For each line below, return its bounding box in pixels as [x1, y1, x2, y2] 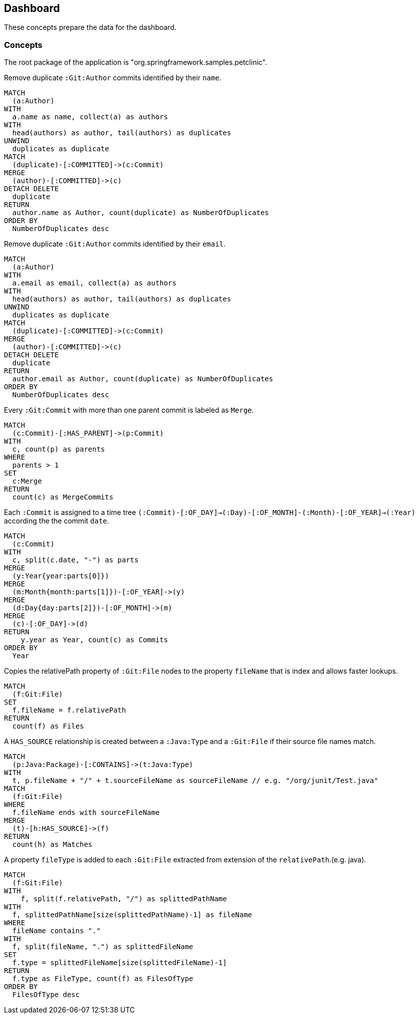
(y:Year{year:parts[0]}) [12, 572, 109, 580]
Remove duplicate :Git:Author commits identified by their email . [4, 240, 226, 249]
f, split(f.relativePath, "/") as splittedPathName [20, 895, 227, 903]
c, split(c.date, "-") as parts [12, 556, 139, 564]
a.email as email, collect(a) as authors [12, 279, 177, 287]
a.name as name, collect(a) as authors [12, 113, 168, 121]
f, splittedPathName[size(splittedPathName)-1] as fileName [12, 911, 252, 919]
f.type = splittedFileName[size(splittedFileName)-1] [12, 959, 227, 967]
